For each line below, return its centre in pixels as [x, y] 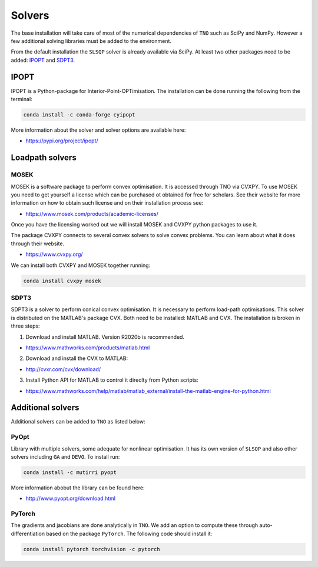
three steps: [26, 326]
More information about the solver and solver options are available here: [98, 130]
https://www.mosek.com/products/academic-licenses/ [92, 214]
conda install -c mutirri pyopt [70, 472]
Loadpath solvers [44, 158]
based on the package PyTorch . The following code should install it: [129, 533]
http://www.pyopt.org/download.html [71, 498]
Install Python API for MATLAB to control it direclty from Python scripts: [112, 380]
